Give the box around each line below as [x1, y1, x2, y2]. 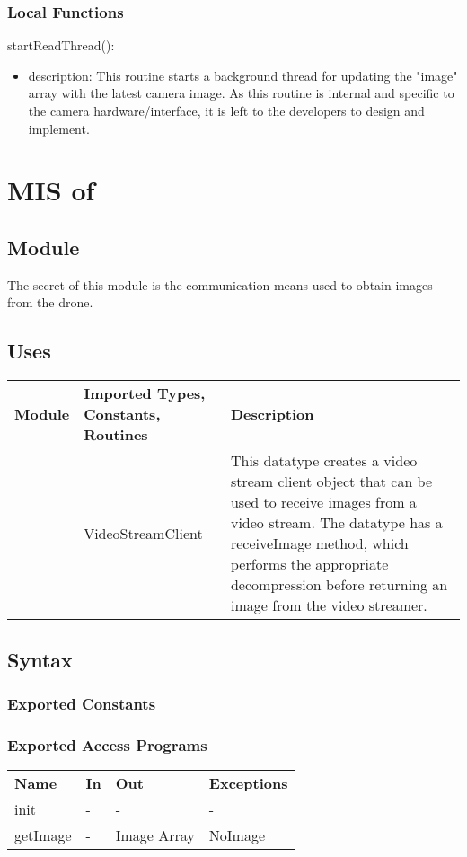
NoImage [208, 825, 266, 845]
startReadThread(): [7, 36, 115, 55]
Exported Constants [7, 692, 156, 714]
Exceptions [208, 773, 288, 793]
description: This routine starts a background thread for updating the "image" [28, 66, 458, 84]
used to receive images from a [230, 491, 417, 513]
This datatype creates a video [230, 450, 418, 472]
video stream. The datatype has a [230, 512, 443, 534]
